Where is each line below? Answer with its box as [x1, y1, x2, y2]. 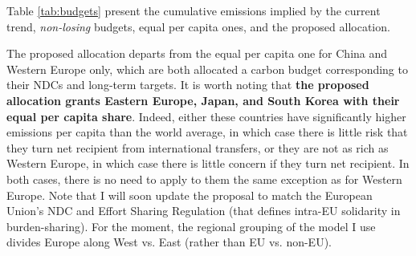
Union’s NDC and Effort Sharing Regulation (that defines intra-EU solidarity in [6, 202, 401, 219]
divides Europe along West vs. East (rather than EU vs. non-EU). [6, 234, 332, 250]
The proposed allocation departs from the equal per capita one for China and [6, 45, 388, 62]
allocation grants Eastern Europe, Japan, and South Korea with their [6, 91, 400, 108]
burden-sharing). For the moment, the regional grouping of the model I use [6, 217, 376, 234]
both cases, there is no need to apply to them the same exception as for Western [6, 170, 402, 187]
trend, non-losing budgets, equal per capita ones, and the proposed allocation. [6, 18, 390, 35]
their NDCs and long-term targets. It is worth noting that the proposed [6, 76, 369, 93]
